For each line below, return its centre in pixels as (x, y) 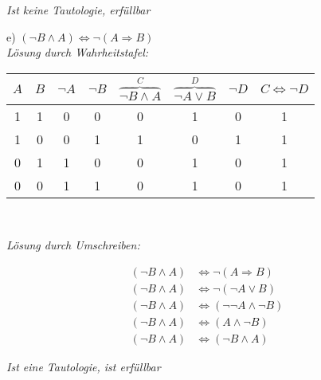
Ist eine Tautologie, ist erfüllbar (84, 367)
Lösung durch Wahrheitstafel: (78, 52)
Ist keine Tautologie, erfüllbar (78, 10)
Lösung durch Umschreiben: (73, 245)
